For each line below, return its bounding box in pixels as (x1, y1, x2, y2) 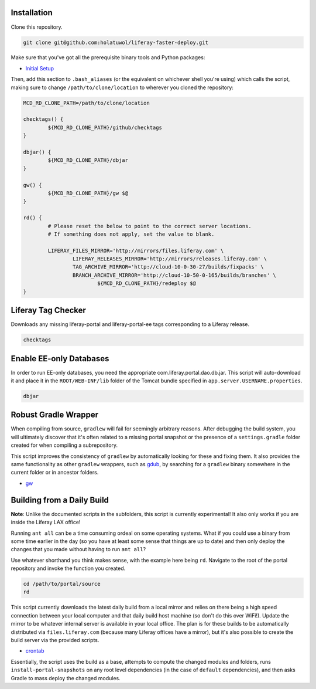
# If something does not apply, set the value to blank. (47, 230, 215, 237)
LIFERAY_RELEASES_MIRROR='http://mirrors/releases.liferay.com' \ (72, 256, 267, 262)
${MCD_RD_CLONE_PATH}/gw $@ (47, 189, 129, 196)
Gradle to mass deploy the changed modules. (11, 674, 121, 681)
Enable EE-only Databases (11, 354, 109, 364)
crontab (25, 647, 44, 654)
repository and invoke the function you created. (11, 565, 126, 572)
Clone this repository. (11, 23, 63, 30)
